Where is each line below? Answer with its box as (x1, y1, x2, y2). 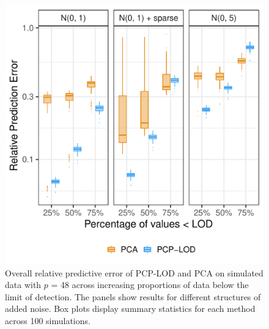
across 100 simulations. (5, 314, 90, 327)
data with (5, 278, 42, 291)
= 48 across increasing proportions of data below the (51, 278, 249, 291)
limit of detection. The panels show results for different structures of (5, 290, 261, 303)
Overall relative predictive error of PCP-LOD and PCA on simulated (5, 266, 263, 279)
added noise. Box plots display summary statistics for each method (5, 302, 256, 315)
